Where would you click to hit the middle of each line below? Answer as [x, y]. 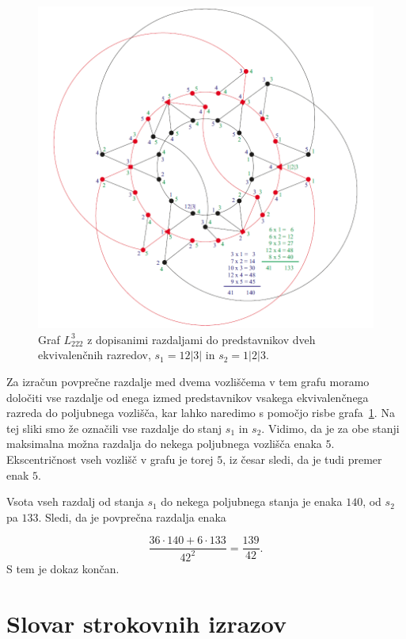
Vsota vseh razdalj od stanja [75, 501]
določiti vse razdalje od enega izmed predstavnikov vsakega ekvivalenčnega [188, 397]
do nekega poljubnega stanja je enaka [252, 501]
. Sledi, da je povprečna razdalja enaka [132, 517]
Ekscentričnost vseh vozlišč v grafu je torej [110, 459]
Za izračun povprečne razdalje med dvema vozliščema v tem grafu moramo [188, 381]
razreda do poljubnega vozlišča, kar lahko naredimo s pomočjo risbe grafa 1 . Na [201, 413]
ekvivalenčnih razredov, [95, 355]
